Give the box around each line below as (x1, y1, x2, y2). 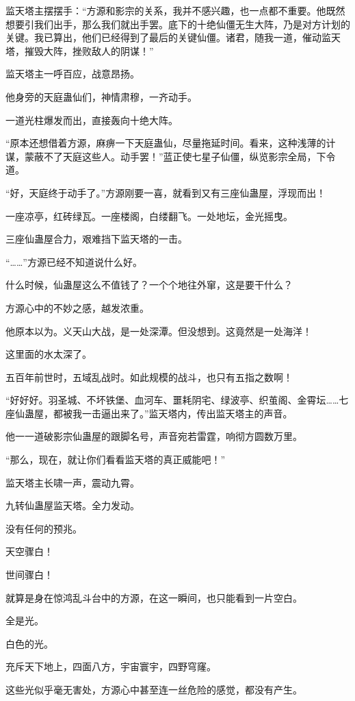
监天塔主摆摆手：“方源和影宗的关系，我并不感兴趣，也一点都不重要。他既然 (5, 3, 345, 17)
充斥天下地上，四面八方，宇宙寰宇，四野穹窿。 (5, 659, 216, 674)
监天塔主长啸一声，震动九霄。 (5, 475, 140, 489)
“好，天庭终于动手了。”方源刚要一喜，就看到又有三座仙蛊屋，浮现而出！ (5, 185, 326, 199)
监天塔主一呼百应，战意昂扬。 (5, 66, 140, 81)
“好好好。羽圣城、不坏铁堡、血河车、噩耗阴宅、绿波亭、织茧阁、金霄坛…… (5, 393, 339, 407)
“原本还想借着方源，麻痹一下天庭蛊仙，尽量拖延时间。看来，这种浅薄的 (5, 136, 326, 150)
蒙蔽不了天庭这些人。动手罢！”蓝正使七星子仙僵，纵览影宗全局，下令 (24, 149, 336, 163)
